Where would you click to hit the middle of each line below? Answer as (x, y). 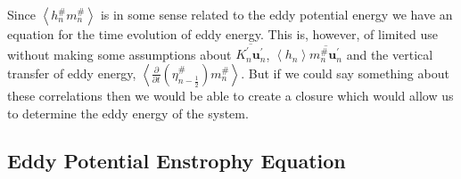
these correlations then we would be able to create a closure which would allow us (230, 95)
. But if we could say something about (345, 73)
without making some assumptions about (119, 54)
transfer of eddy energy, (72, 73)
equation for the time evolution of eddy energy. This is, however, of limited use (222, 34)
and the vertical (390, 54)
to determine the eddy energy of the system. (128, 113)
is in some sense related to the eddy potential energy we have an (276, 14)
